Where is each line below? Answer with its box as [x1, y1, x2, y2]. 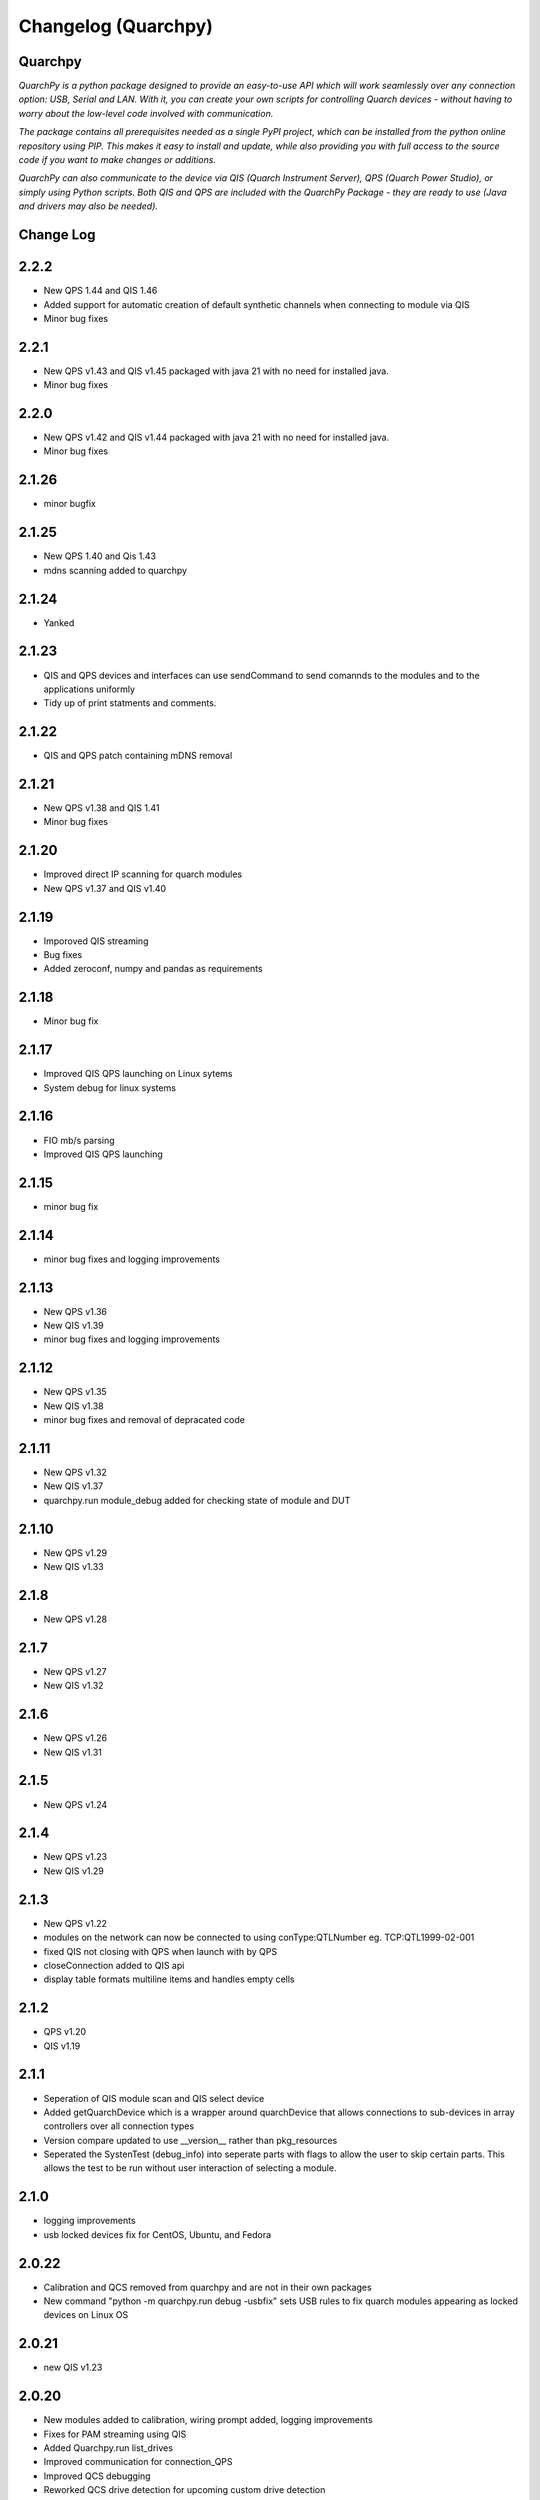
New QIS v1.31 [43, 1746, 102, 1758]
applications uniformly [43, 683, 135, 695]
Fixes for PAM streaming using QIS [43, 2428, 187, 2440]
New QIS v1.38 [43, 1400, 104, 1412]
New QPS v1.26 [43, 1732, 108, 1744]
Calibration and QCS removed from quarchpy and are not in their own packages [43, 2281, 372, 2293]
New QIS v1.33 [43, 1561, 104, 1573]
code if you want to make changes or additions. [18, 154, 217, 166]
